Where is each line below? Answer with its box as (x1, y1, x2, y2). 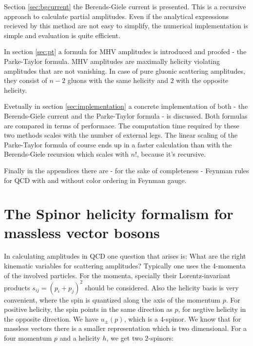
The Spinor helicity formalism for (4, 204, 234, 224)
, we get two (106, 333, 143, 343)
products (4, 282, 30, 292)
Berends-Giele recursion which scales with (4, 149, 129, 159)
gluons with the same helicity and (67, 75, 168, 85)
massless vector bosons (4, 223, 160, 243)
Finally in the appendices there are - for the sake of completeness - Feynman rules (4, 165, 249, 175)
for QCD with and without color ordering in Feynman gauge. (4, 175, 187, 185)
